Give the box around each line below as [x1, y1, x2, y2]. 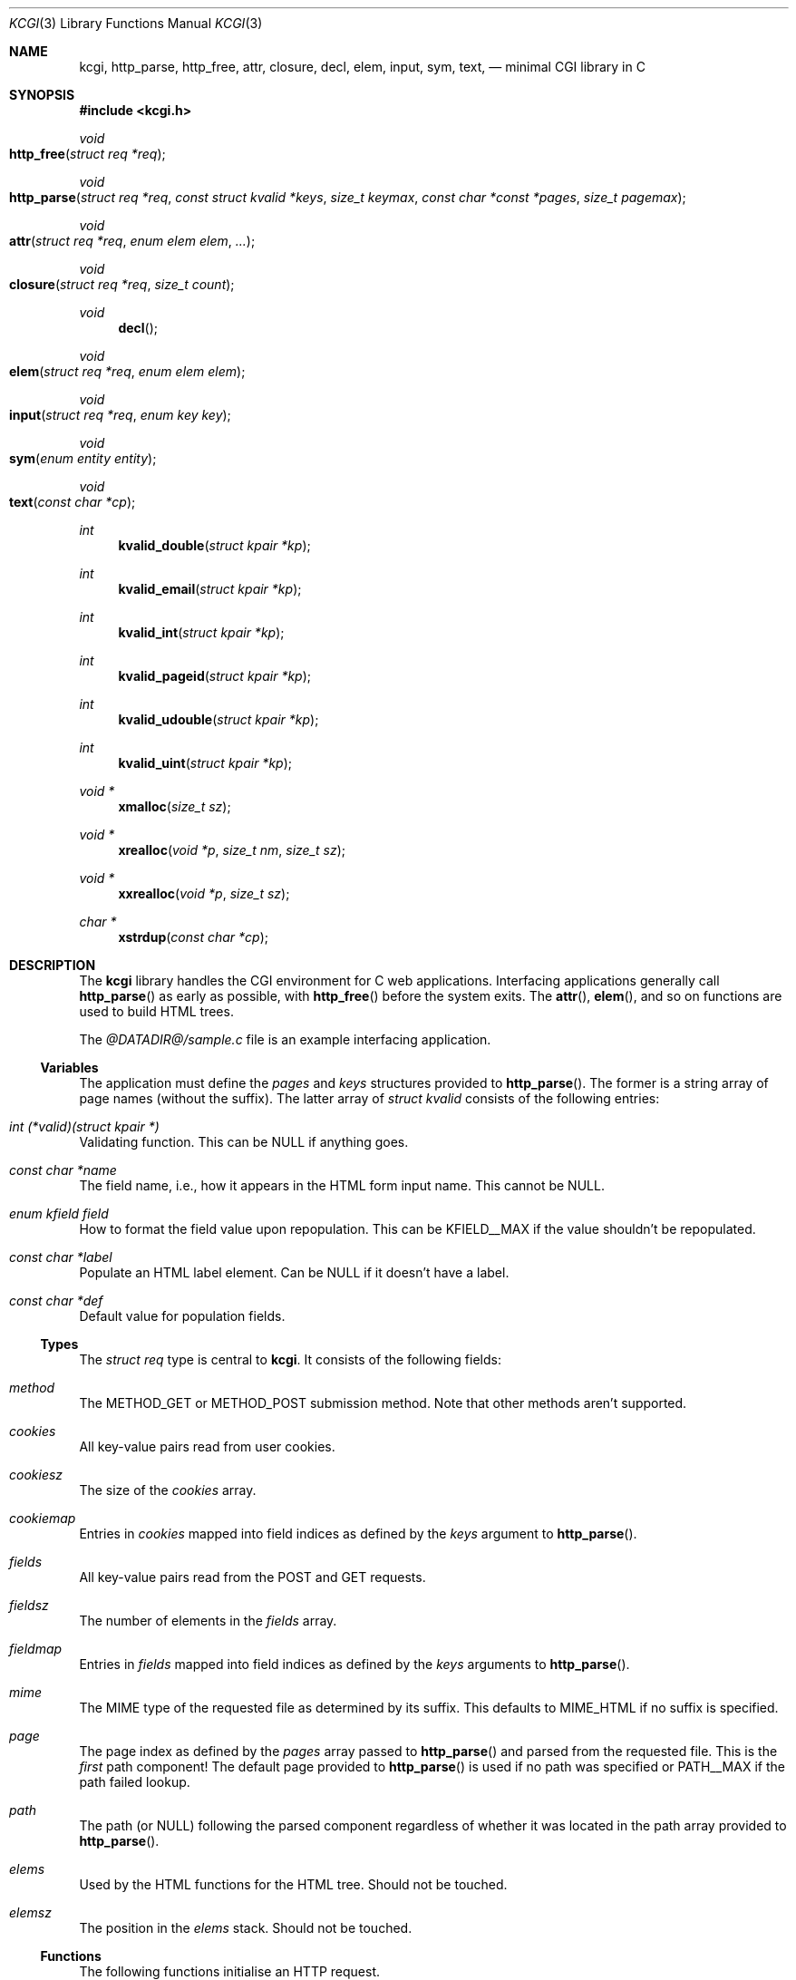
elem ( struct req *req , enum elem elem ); [9, 364, 246, 379]
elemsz [9, 1905, 52, 1920]
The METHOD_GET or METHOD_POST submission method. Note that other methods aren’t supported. [79, 1395, 687, 1411]
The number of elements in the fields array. [79, 1613, 337, 1628]
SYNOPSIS [9, 87, 75, 102]
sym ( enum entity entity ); [9, 451, 157, 466]
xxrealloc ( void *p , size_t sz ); [118, 886, 290, 901]
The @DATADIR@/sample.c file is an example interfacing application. [79, 1032, 491, 1047]
